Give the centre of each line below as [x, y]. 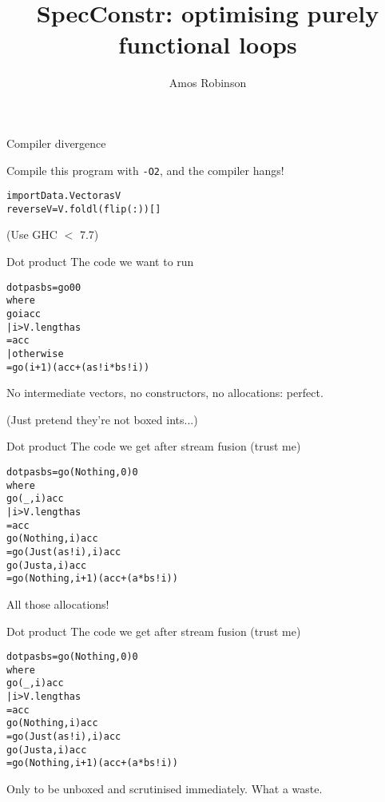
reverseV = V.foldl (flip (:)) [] [84, 209]
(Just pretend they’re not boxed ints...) [102, 419]
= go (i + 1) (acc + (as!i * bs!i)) [78, 367]
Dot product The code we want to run [100, 262]
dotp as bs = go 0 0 [44, 287]
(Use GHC [32, 234]
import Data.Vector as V [64, 196]
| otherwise [35, 353]
